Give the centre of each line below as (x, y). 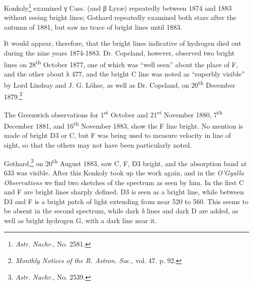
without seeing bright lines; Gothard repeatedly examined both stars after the (120, 17)
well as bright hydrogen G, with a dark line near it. (81, 220)
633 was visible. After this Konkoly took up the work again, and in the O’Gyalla (124, 172)
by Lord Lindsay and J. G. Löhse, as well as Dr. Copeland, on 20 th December (120, 84)
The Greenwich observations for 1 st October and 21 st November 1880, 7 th (113, 114)
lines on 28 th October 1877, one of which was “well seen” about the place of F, (121, 63)
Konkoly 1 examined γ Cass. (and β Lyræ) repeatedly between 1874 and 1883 (118, 7)
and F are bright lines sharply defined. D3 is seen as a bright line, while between (124, 192)
